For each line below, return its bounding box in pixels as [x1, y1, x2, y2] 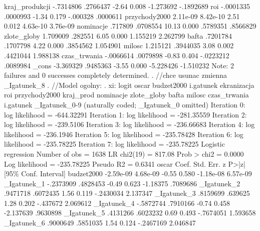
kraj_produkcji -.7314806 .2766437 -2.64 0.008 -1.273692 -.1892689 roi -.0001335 [4, 1, 250, 11]
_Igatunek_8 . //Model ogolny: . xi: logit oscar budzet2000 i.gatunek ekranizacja [4, 79, 254, 90]
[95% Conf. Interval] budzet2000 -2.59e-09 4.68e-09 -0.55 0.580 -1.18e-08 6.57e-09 [4, 168, 252, 179]
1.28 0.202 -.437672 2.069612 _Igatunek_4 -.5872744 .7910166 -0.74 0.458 [4, 197, 230, 208]
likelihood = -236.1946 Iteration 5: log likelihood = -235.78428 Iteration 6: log [4, 129, 243, 139]
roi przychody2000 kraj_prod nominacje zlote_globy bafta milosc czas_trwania [4, 89, 249, 100]
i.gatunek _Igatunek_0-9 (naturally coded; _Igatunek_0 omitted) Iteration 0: [4, 99, 245, 109]
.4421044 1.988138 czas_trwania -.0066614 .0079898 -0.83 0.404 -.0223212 [4, 50, 229, 60]
